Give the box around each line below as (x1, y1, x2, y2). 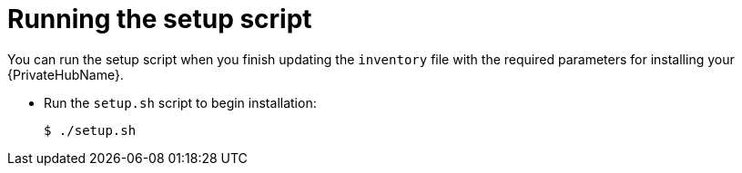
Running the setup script (7, 4, 312, 34)
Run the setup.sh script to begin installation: (44, 94, 317, 111)
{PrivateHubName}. (7, 66, 124, 82)
